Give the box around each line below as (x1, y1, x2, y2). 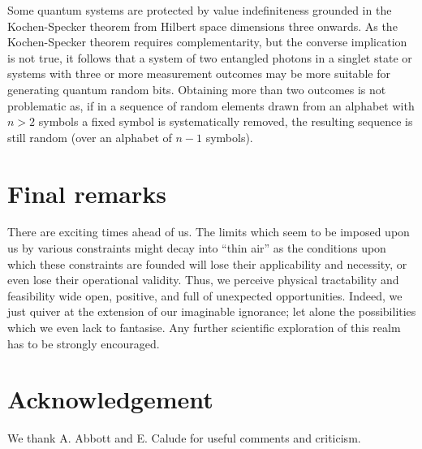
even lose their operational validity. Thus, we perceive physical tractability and (7, 271, 399, 288)
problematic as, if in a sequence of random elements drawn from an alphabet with (7, 97, 415, 114)
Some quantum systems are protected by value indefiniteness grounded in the (7, 2, 392, 18)
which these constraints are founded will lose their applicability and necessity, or (7, 255, 407, 272)
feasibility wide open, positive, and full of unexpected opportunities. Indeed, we (7, 287, 403, 304)
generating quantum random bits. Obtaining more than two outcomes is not (7, 80, 386, 97)
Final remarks (7, 176, 166, 209)
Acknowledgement (7, 382, 213, 416)
